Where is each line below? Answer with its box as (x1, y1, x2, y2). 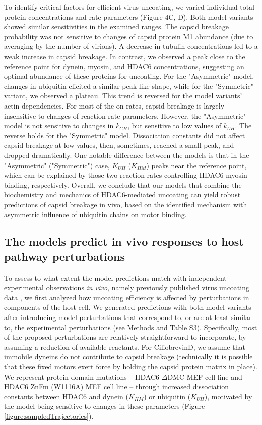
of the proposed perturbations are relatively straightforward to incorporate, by (4, 332, 246, 342)
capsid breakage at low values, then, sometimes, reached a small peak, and (4, 140, 234, 150)
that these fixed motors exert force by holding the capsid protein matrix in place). (4, 361, 257, 371)
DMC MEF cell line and (167, 371, 242, 382)
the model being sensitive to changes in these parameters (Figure (4, 401, 205, 411)
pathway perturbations (4, 248, 125, 264)
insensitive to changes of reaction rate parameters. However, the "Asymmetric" (4, 110, 246, 121)
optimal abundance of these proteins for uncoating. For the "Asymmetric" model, (4, 71, 254, 81)
